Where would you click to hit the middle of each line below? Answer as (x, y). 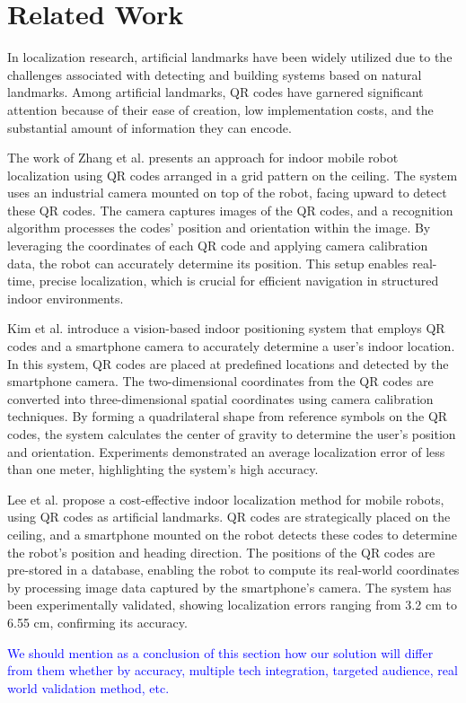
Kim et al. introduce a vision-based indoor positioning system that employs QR (226, 328)
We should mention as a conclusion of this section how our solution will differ (220, 652)
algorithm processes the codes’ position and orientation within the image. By (219, 228)
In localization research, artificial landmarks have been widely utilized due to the (230, 57)
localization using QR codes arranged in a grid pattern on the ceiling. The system (233, 175)
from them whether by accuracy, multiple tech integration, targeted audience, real (233, 670)
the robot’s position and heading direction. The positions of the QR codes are (221, 552)
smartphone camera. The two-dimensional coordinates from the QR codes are (220, 381)
